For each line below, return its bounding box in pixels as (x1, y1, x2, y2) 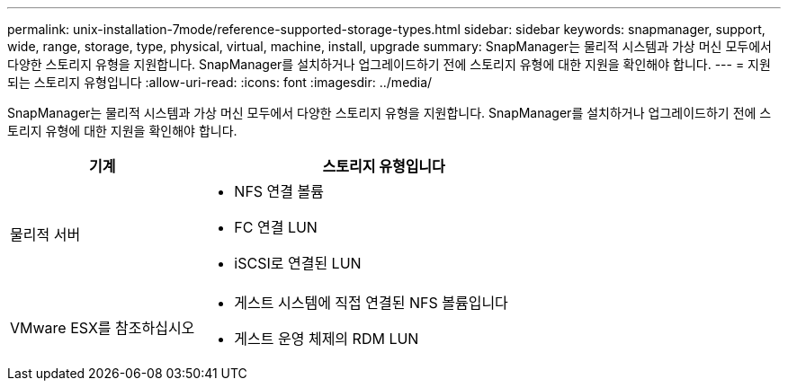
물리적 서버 (10, 225, 81, 243)
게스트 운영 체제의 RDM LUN (234, 330, 419, 348)
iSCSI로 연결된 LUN (234, 254, 362, 272)
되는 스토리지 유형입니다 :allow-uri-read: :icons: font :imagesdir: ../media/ (7, 75, 433, 90)
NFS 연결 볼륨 (234, 182, 324, 200)
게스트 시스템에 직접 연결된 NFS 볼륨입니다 (234, 294, 508, 312)
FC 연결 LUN (234, 218, 318, 236)
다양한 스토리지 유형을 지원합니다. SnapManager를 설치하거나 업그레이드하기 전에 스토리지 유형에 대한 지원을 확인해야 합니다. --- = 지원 (7, 57, 771, 72)
